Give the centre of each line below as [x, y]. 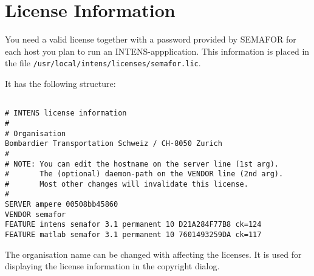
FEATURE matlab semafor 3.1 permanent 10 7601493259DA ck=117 [133, 235]
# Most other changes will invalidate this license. [127, 184]
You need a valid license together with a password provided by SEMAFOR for [151, 39]
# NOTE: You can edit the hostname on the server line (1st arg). [142, 164]
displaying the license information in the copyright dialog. [112, 266]
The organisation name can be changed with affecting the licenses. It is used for [153, 254]
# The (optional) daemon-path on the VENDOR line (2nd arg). [144, 174]
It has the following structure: [60, 83]
